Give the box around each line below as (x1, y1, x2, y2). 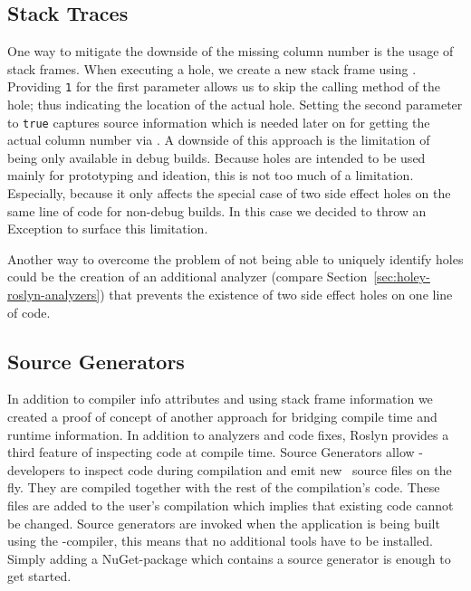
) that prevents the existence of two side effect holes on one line (100, 285, 453, 304)
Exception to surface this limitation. (7, 219, 208, 238)
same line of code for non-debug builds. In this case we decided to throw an (7, 201, 427, 220)
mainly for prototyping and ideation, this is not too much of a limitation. (7, 166, 414, 185)
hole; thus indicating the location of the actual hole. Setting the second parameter (7, 95, 463, 114)
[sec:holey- (373, 267, 430, 286)
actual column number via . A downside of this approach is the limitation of (7, 130, 430, 149)
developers (7, 460, 65, 479)
